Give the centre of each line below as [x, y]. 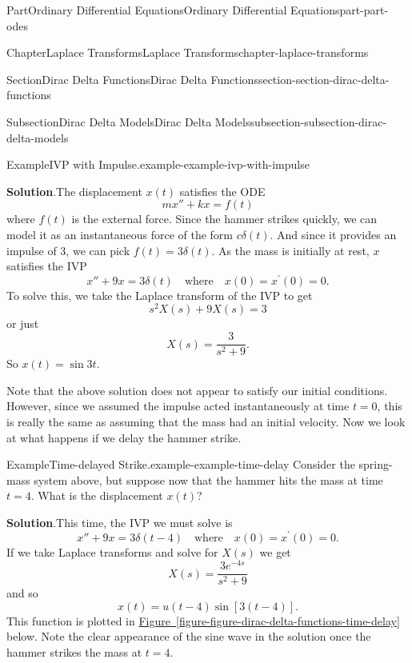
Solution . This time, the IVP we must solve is [120, 522]
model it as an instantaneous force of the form [120, 234]
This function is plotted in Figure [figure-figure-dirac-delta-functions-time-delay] [203, 620]
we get [275, 551]
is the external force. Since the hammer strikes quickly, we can [224, 219]
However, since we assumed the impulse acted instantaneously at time [178, 406]
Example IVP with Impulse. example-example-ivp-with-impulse [158, 164]
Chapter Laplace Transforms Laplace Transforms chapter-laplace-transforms [188, 52]
